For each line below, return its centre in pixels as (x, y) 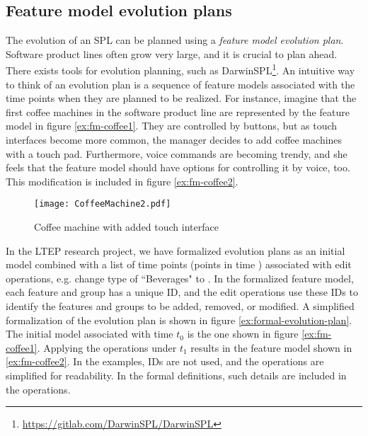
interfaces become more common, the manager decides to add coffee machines (174, 140)
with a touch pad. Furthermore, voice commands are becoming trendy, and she (177, 153)
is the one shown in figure (243, 334)
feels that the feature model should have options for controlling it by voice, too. (178, 167)
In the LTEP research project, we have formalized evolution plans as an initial (176, 250)
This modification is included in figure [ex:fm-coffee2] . (122, 181)
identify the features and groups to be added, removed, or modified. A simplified (180, 306)
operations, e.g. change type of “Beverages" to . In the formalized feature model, (180, 278)
